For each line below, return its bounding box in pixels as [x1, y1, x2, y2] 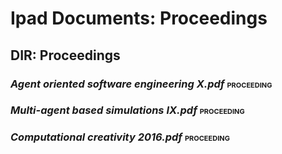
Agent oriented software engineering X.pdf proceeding [10, 77, 273, 91]
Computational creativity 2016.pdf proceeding [10, 130, 230, 144]
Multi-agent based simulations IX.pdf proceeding [10, 103, 245, 117]
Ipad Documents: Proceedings [10, 7, 268, 30]
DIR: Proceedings [10, 47, 121, 64]
